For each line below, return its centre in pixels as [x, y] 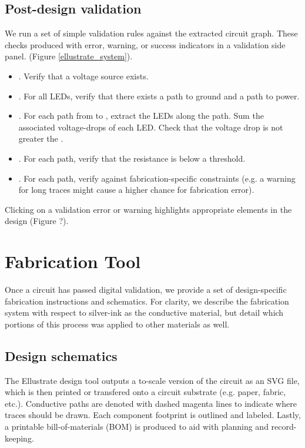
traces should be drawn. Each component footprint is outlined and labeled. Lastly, [153, 415]
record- [284, 426]
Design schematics [61, 355]
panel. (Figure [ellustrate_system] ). [69, 56]
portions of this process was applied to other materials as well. [117, 324]
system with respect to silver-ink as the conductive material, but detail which [144, 312]
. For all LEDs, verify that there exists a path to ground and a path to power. [159, 96]
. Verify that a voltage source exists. [83, 76]
